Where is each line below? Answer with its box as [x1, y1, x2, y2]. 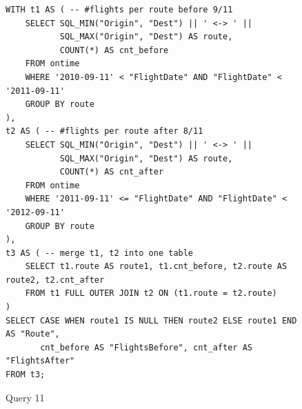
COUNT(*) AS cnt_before [59, 45, 169, 55]
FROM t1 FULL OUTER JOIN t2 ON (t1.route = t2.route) [25, 288, 277, 299]
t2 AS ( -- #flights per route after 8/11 [6, 126, 203, 137]
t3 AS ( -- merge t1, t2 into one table [6, 248, 194, 258]
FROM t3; [6, 370, 46, 380]
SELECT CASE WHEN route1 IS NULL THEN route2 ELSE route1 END [6, 315, 297, 326]
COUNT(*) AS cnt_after [59, 167, 164, 177]
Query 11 [6, 390, 45, 404]
